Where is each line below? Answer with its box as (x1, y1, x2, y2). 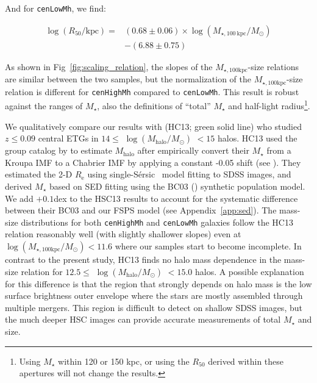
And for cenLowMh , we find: (5, 2, 106, 14)
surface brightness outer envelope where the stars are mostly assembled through (5, 289, 303, 302)
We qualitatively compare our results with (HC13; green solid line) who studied (5, 120, 302, 132)
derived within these (208, 354, 284, 367)
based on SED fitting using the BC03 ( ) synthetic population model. (49, 179, 305, 192)
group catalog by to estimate (5, 144, 112, 157)
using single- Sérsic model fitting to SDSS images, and (87, 168, 291, 181)
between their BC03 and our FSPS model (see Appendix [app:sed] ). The (5, 204, 277, 217)
